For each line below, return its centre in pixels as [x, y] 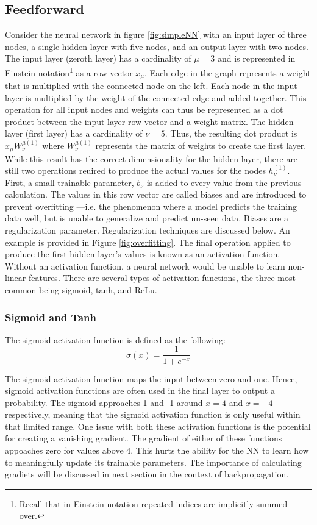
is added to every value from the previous [224, 182]
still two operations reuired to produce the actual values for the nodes [135, 170]
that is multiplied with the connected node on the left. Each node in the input [151, 86]
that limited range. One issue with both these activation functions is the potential [158, 426]
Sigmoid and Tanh [51, 317]
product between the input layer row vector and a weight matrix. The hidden [149, 121]
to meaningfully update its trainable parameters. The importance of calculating [153, 462]
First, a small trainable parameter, [69, 182]
